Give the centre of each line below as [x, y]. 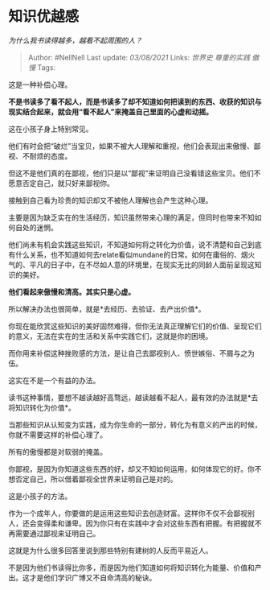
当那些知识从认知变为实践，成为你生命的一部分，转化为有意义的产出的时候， [135, 424]
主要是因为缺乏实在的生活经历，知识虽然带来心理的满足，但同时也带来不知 [131, 217]
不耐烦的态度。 [47, 156]
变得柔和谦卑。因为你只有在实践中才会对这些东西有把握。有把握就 [145, 523]
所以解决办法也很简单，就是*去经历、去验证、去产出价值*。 [107, 309]
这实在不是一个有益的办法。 [54, 380]
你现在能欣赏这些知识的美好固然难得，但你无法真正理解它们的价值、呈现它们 [135, 326]
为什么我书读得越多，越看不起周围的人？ [75, 40]
